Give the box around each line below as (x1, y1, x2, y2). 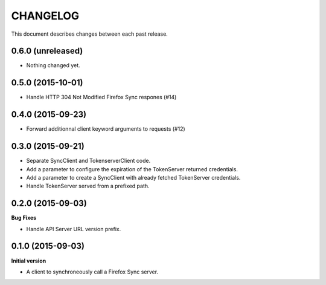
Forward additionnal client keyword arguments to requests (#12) (26, 125, 185, 133)
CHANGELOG (11, 9, 80, 22)
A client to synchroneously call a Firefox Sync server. (26, 268, 159, 275)
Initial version (11, 257, 46, 264)
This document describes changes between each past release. (11, 30, 168, 38)
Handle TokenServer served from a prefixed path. (26, 182, 150, 190)
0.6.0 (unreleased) (11, 46, 83, 56)
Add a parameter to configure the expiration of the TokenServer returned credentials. (26, 165, 238, 172)
